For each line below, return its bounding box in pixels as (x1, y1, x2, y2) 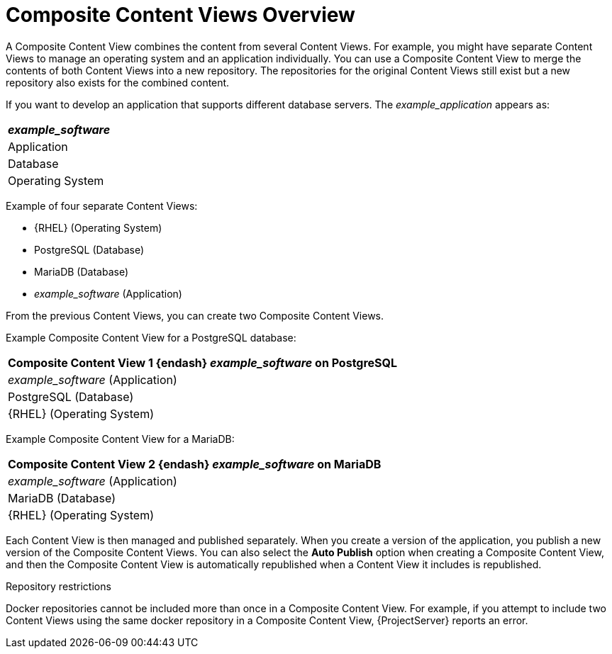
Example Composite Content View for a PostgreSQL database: (6, 331, 296, 344)
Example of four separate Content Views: (6, 199, 198, 212)
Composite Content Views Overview (6, 3, 355, 27)
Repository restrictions (6, 580, 111, 592)
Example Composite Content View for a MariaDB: (6, 432, 235, 445)
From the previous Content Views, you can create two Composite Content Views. (6, 309, 384, 322)
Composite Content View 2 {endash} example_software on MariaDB (8, 456, 382, 471)
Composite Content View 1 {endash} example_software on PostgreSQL (8, 355, 398, 370)
